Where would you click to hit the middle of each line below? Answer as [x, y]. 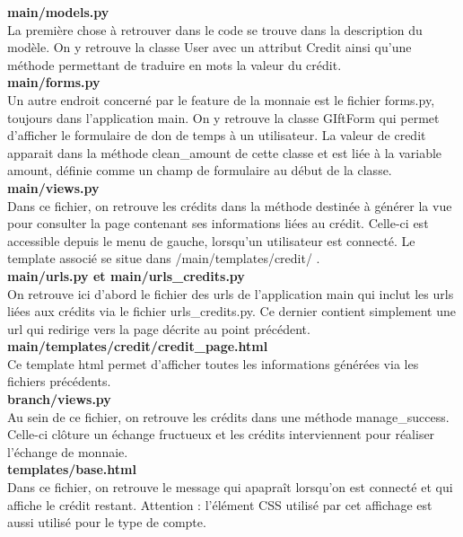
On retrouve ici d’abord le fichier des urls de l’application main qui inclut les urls [231, 293]
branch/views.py [59, 399]
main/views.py [53, 187]
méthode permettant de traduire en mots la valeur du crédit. [175, 64]
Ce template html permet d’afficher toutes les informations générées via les [213, 363]
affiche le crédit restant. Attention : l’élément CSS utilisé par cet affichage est [220, 504]
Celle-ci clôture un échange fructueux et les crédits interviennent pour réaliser [221, 434]
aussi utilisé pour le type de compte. [107, 522]
